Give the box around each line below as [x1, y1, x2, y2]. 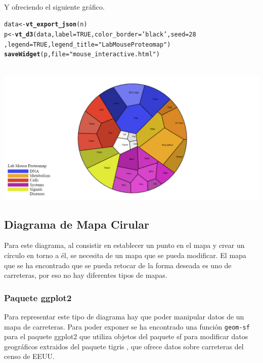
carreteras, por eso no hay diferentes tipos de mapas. [4, 270, 167, 280]
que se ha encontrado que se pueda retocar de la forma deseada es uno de [4, 260, 232, 270]
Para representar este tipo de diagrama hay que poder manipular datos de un [4, 311, 244, 321]
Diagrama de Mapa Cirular [4, 216, 149, 232]
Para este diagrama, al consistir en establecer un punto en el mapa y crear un [4, 240, 245, 250]
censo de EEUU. [4, 351, 55, 361]
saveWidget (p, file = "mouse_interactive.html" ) [4, 51, 160, 58]
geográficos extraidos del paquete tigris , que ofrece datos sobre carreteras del [4, 341, 244, 351]
